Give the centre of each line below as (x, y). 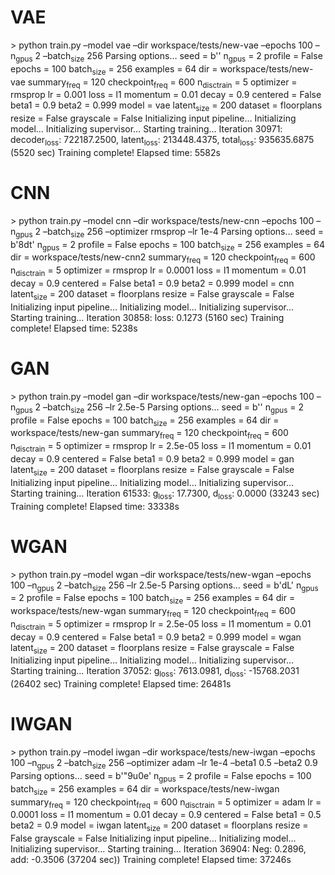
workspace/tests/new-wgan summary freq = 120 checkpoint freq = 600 (153, 612)
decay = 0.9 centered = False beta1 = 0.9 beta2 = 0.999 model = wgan (156, 637)
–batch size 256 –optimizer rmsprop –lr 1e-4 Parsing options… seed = (183, 232)
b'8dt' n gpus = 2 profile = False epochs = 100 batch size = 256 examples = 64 (168, 245)
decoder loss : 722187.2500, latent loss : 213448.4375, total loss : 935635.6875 (162, 141)
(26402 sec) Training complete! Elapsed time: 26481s (121, 684)
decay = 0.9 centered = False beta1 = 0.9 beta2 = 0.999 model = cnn (152, 283)
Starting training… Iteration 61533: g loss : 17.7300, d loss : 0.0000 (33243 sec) (165, 494)
